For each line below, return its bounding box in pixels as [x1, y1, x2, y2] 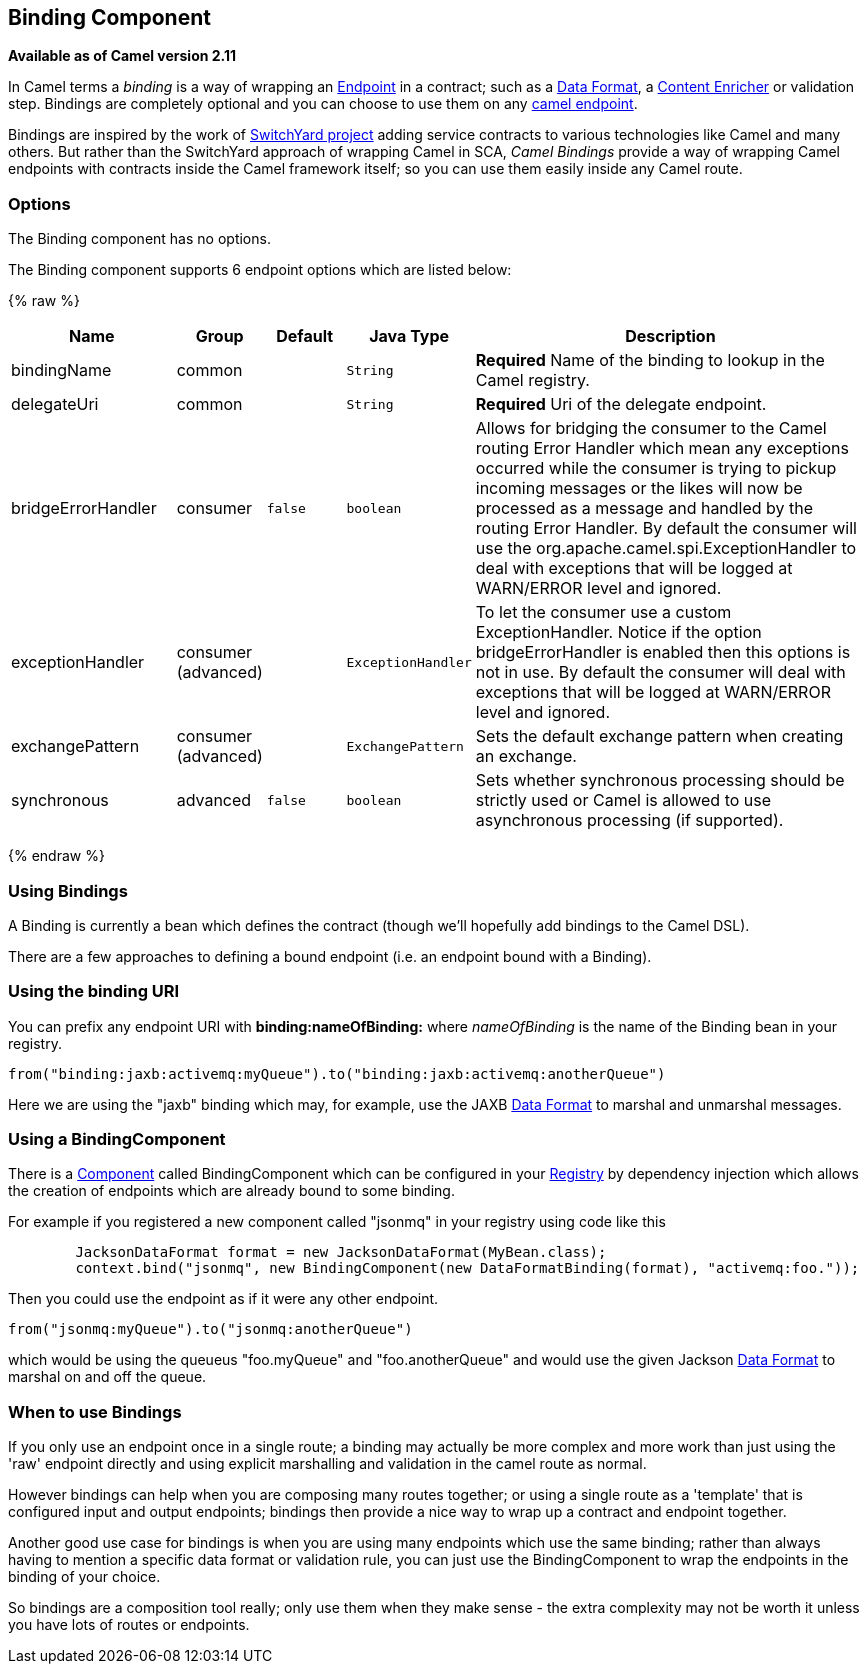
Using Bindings [8, 880, 128, 901]
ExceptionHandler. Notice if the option [475, 622, 762, 643]
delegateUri [11, 394, 99, 415]
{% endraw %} [8, 847, 105, 865]
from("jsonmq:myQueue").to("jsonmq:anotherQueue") [8, 1321, 413, 1338]
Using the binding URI [8, 981, 180, 1002]
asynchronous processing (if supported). [475, 810, 784, 831]
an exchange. [475, 746, 577, 767]
